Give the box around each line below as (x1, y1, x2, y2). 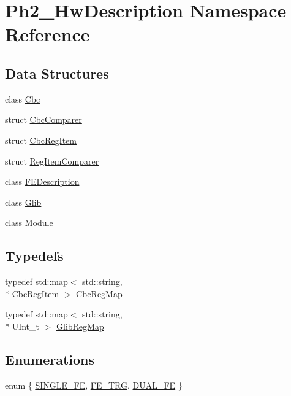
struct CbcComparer (5, 113, 82, 126)
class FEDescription (5, 175, 80, 188)
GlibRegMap (56, 319, 104, 332)
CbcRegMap (76, 287, 123, 300)
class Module (5, 216, 53, 229)
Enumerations (5, 349, 95, 368)
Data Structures (5, 63, 109, 82)
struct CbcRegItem (5, 133, 77, 146)
